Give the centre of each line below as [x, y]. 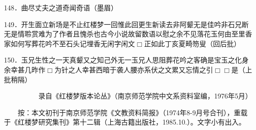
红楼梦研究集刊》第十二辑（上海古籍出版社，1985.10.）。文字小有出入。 [131, 122]
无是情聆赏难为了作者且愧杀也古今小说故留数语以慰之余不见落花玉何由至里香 [128, 34]
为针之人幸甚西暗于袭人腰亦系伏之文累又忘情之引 [134, 69]
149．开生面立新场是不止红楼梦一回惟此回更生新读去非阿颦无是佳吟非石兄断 [126, 24]
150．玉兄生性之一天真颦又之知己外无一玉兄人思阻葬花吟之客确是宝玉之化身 [126, 60]
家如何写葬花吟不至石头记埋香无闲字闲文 [69, 43]
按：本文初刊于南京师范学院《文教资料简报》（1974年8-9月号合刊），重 [129, 112]
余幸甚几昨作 [25, 69]
